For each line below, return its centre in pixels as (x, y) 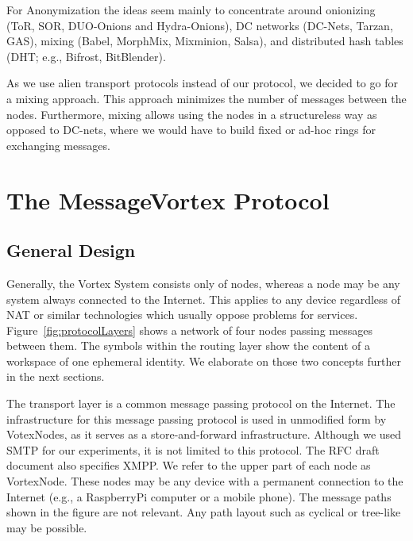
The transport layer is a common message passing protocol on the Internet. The (201, 403)
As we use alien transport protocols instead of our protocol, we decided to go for (202, 83)
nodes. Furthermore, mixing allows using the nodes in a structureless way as (192, 114)
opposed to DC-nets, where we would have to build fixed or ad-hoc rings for (191, 130)
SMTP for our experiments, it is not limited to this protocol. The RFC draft (193, 449)
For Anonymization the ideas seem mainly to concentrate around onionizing (191, 10)
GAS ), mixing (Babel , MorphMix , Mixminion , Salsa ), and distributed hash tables (205, 41)
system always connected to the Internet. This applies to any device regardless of (204, 299)
